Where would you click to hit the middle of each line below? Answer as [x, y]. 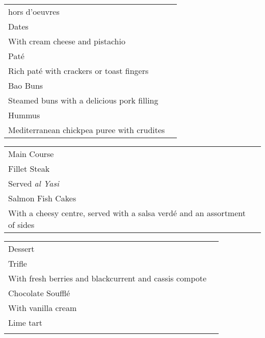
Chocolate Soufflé [39, 293]
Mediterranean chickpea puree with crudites [87, 130]
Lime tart [25, 322]
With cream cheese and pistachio [67, 41]
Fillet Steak [29, 168]
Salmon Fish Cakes [42, 198]
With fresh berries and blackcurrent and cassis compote [108, 278]
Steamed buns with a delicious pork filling [83, 100]
